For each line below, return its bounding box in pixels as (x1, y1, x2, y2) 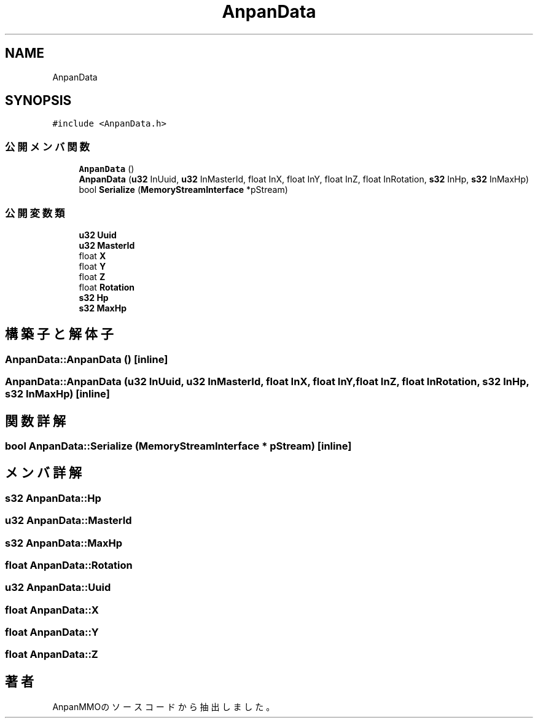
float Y (79, 260, 106, 272)
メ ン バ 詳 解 (5, 465, 82, 481)
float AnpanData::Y (5, 626, 99, 639)
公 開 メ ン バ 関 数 (5, 140, 90, 153)
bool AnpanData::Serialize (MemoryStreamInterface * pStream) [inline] (5, 440, 352, 452)
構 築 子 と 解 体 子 (5, 326, 114, 342)
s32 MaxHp (79, 302, 127, 313)
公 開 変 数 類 (5, 206, 65, 219)
